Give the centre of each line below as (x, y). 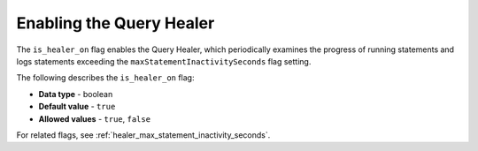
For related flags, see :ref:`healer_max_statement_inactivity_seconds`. (143, 135)
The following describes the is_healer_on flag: (105, 78)
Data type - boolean (76, 94)
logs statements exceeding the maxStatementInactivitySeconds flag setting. (164, 61)
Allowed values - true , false (94, 118)
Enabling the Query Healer (116, 23)
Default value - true (77, 107)
